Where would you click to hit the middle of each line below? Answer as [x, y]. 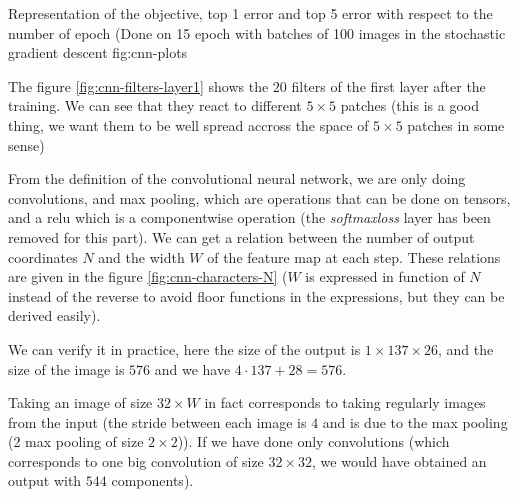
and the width [141, 256]
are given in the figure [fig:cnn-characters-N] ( [148, 276]
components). [152, 480]
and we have [192, 368]
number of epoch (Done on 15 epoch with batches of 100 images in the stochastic [257, 32]
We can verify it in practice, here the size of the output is [184, 348]
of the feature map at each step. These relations [354, 256]
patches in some [456, 124]
